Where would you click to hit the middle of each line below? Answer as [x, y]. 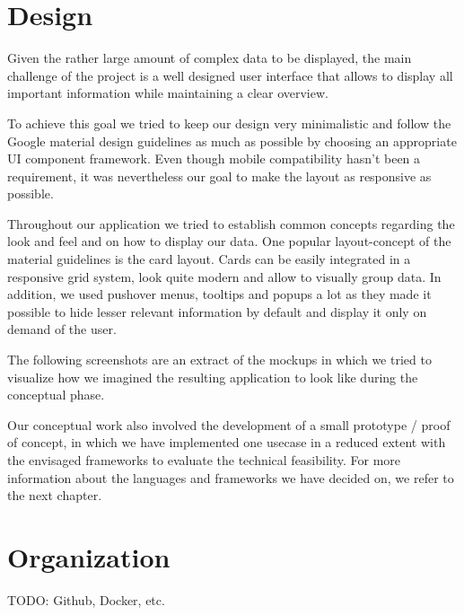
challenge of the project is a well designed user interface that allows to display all [230, 75]
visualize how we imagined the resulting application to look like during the [213, 377]
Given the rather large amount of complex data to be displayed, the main [210, 58]
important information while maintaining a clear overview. [168, 93]
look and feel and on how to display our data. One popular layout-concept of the [229, 241]
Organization [89, 556]
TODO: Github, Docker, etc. [86, 599]
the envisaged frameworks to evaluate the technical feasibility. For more [204, 460]
